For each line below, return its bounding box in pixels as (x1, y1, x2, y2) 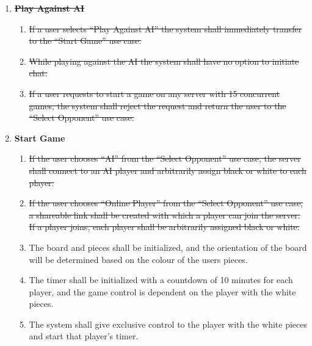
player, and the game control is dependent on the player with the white (29, 285, 296, 298)
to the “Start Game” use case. (29, 34, 142, 47)
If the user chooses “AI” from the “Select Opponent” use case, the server (29, 152, 301, 165)
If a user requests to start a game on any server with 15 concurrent (29, 87, 280, 99)
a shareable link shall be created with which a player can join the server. (29, 208, 300, 221)
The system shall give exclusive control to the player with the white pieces (29, 317, 307, 330)
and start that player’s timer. (29, 330, 139, 342)
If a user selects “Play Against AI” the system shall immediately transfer (29, 22, 302, 35)
